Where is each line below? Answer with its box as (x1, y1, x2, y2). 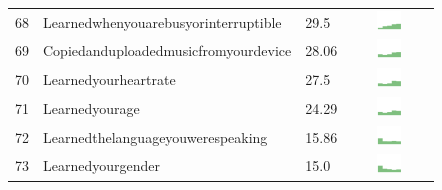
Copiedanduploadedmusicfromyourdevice (43, 40, 292, 61)
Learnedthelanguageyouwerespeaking (43, 126, 268, 147)
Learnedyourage (43, 97, 140, 118)
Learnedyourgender (43, 155, 160, 176)
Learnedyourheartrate (43, 69, 176, 90)
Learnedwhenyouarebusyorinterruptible (43, 11, 282, 32)
